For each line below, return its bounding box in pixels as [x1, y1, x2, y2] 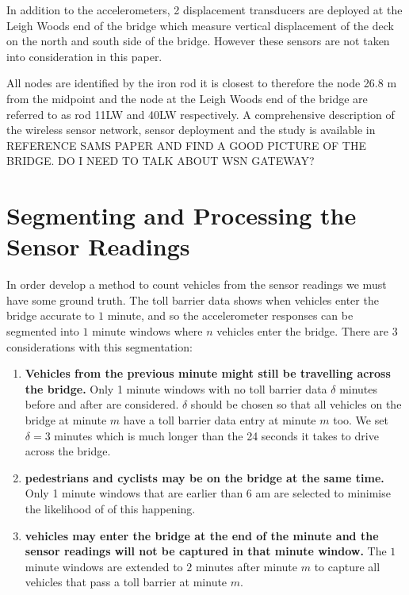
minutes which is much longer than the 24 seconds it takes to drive [54, 427, 379, 443]
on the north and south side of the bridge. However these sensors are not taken [6, 33, 390, 49]
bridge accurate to [6, 307, 95, 324]
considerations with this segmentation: [6, 338, 193, 355]
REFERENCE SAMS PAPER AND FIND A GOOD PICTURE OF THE [6, 136, 366, 153]
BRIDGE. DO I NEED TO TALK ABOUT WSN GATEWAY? [6, 152, 315, 169]
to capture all [314, 558, 380, 574]
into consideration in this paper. [6, 48, 162, 64]
